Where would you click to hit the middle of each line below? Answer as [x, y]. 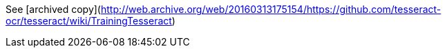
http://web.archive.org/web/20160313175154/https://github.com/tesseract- [271, 9]
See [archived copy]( [53, 9]
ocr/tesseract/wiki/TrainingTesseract [89, 21]
